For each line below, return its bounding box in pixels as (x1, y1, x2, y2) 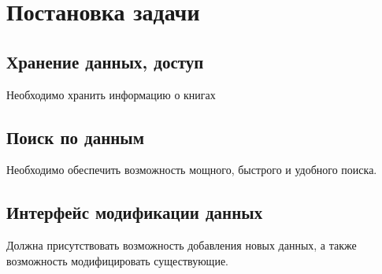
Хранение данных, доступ (6, 49, 204, 73)
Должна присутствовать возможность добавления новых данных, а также (6, 237, 357, 254)
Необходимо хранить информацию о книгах (6, 86, 216, 102)
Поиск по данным (6, 124, 145, 149)
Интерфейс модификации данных (6, 200, 263, 224)
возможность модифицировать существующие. (6, 252, 228, 268)
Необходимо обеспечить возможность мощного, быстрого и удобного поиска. (6, 161, 377, 178)
